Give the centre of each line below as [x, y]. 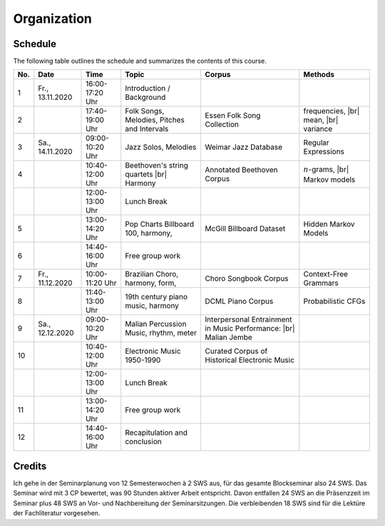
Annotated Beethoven [241, 170]
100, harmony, [149, 233]
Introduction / [148, 88]
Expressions [324, 152]
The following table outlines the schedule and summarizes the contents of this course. [140, 61]
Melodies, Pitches [155, 120]
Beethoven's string [156, 165]
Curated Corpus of [236, 351]
